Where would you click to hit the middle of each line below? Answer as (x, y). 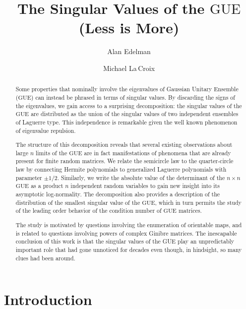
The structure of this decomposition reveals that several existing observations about (124, 145)
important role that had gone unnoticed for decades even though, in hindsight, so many (129, 249)
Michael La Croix (129, 68)
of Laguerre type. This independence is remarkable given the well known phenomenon (126, 122)
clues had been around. (45, 258)
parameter (29, 177)
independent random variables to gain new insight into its (145, 186)
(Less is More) (129, 28)
